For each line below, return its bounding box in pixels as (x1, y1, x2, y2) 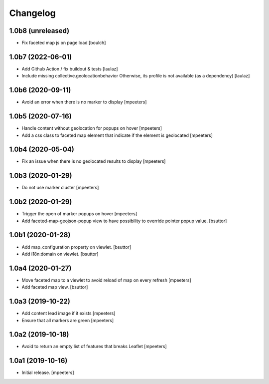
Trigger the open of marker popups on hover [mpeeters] (21, 211, 137, 217)
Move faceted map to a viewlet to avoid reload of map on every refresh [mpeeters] (21, 277, 191, 283)
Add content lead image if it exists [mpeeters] (21, 310, 116, 317)
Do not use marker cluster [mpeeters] (21, 185, 99, 191)
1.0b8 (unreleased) (9, 26, 70, 35)
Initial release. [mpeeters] (21, 370, 74, 376)
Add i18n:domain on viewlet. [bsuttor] (21, 251, 99, 257)
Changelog (9, 7, 56, 18)
